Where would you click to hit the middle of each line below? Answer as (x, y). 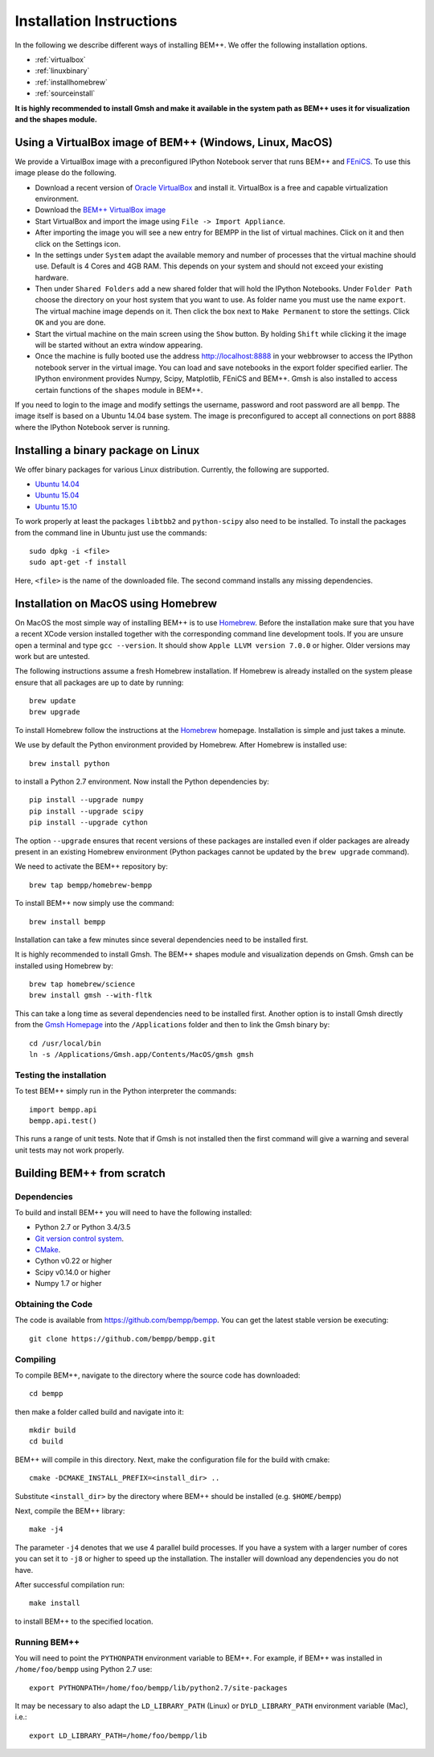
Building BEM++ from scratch (90, 1173)
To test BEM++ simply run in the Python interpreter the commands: (126, 1091)
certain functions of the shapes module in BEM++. (119, 390)
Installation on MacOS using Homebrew (116, 603)
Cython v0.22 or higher (74, 1261)
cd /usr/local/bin (66, 1043)
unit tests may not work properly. (70, 1150)
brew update (53, 701)
